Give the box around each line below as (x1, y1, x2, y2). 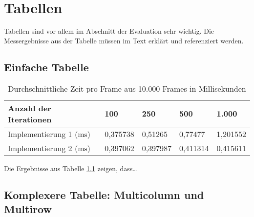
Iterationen (8, 113, 52, 125)
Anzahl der (8, 102, 51, 114)
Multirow (4, 201, 52, 216)
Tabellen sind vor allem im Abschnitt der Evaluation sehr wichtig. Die (4, 26, 214, 36)
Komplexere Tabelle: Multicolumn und (4, 187, 204, 202)
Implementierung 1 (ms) (8, 128, 91, 139)
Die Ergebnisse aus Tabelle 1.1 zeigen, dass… (4, 163, 137, 173)
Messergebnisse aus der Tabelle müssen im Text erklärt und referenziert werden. (4, 35, 244, 45)
